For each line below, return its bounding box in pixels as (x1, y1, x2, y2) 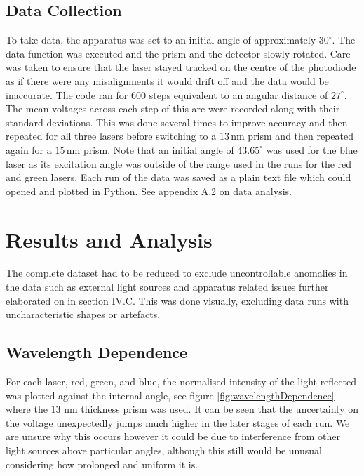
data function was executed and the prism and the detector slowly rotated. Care (6, 46, 351, 60)
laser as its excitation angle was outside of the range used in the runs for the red (6, 156, 352, 171)
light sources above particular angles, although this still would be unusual (6, 443, 322, 457)
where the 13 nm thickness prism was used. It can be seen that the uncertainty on (6, 402, 358, 416)
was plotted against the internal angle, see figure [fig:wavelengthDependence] (6, 388, 335, 402)
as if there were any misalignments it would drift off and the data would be (6, 73, 329, 88)
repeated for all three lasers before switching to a (6, 128, 217, 143)
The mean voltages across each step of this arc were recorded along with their (6, 101, 340, 116)
